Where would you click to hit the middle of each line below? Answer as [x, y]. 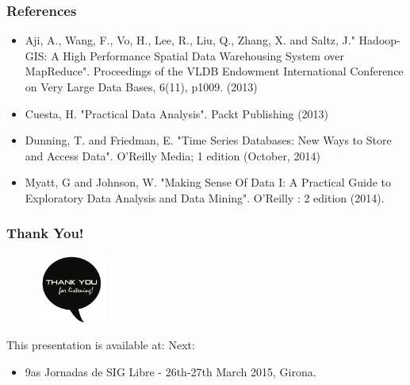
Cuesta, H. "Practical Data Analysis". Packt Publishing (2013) [177, 113]
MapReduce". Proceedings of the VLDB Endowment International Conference [214, 71]
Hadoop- [379, 40]
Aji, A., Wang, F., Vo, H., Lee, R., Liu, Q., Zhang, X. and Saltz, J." [190, 40]
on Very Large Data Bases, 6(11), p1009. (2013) [141, 87]
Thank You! [45, 233]
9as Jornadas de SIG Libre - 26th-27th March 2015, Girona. [171, 371]
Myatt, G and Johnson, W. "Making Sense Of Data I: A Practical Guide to [208, 182]
